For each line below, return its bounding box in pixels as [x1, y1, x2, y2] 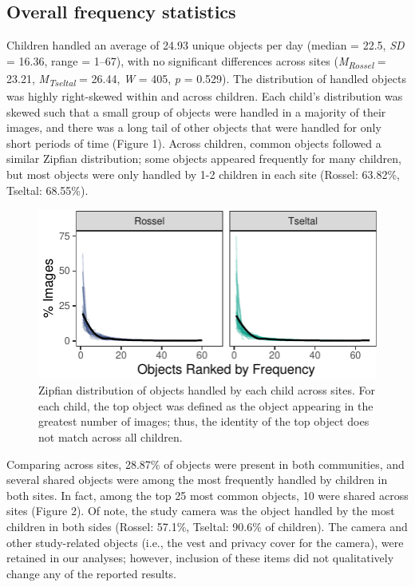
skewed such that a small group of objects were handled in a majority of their [6, 103, 386, 120]
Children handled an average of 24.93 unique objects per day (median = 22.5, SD [6, 37, 405, 54]
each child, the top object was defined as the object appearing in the [38, 397, 373, 414]
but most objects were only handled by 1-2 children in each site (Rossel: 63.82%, [6, 166, 400, 183]
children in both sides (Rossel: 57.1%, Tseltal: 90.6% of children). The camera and [6, 518, 408, 535]
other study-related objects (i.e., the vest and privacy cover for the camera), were [6, 533, 404, 550]
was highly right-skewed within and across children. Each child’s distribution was [6, 88, 403, 105]
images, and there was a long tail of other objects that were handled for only [6, 119, 381, 136]
